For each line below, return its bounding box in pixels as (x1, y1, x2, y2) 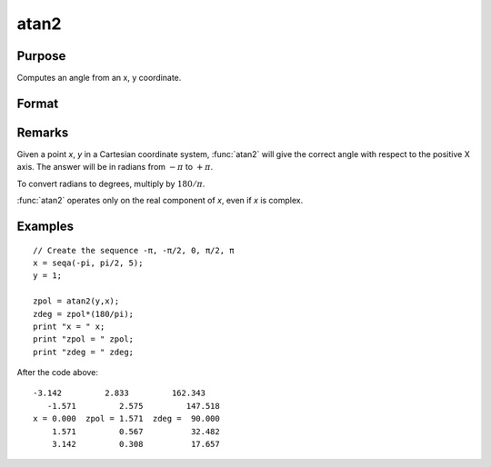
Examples (16, 218, 75, 233)
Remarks (16, 124, 69, 140)
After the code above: (16, 367, 99, 378)
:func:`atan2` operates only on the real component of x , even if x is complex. (16, 195, 304, 206)
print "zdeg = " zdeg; (33, 346, 135, 357)
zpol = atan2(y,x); (33, 296, 120, 306)
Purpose (16, 48, 66, 64)
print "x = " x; (33, 321, 105, 332)
